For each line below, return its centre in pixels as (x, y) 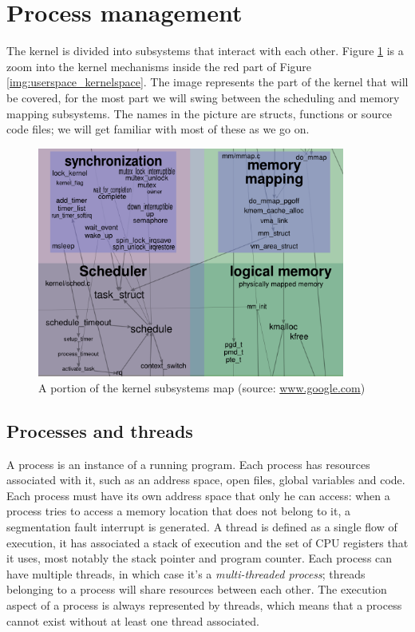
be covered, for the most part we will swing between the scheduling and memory (203, 97)
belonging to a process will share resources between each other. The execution (197, 589)
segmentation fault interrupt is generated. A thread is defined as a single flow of (202, 526)
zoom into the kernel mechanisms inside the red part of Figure (159, 66)
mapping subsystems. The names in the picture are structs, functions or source (200, 113)
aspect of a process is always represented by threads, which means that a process (204, 604)
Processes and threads (100, 430)
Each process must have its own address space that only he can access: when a (198, 495)
